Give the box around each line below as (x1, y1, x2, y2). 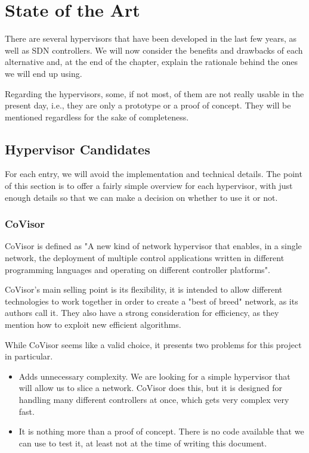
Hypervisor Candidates (5, 139, 150, 158)
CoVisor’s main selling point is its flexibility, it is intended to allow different (5, 283, 283, 296)
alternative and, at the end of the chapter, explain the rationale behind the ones (5, 55, 298, 68)
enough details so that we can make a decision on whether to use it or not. (5, 191, 278, 203)
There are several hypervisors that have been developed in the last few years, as (5, 32, 297, 45)
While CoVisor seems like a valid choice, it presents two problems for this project (5, 338, 302, 350)
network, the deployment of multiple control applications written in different (5, 252, 285, 264)
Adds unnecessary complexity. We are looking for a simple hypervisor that (18, 370, 291, 382)
